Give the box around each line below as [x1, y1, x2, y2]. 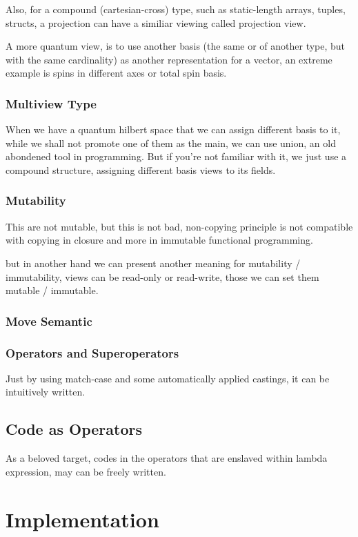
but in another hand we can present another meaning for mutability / [6, 255, 301, 270]
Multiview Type [6, 95, 97, 112]
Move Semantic [6, 312, 92, 329]
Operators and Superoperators [6, 344, 179, 361]
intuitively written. [6, 384, 86, 399]
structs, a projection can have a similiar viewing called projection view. [6, 15, 306, 30]
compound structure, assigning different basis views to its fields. [6, 162, 276, 177]
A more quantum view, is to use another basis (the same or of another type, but [6, 39, 346, 53]
